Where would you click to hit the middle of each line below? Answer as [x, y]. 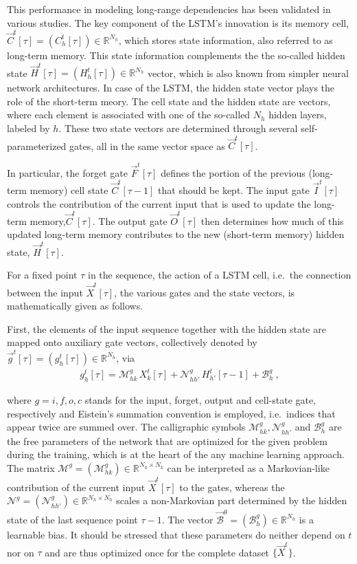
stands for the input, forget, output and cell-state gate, [200, 400]
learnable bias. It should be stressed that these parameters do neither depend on [176, 534]
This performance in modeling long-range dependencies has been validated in [169, 9]
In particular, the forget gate [67, 172]
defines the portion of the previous [233, 172]
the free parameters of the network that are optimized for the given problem [167, 441]
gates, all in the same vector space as [147, 145]
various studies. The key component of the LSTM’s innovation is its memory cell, [178, 22]
